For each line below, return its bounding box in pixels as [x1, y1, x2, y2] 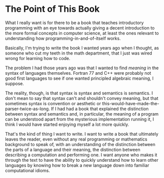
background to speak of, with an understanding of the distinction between [5, 141, 156, 147]
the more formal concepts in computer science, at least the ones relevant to [5, 30, 159, 36]
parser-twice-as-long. [5, 106, 50, 112]
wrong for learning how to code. [5, 55, 70, 61]
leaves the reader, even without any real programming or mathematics [5, 136, 148, 142]
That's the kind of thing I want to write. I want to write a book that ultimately [5, 131, 159, 137]
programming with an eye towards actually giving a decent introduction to [5, 25, 155, 30]
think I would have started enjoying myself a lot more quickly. [5, 121, 130, 127]
